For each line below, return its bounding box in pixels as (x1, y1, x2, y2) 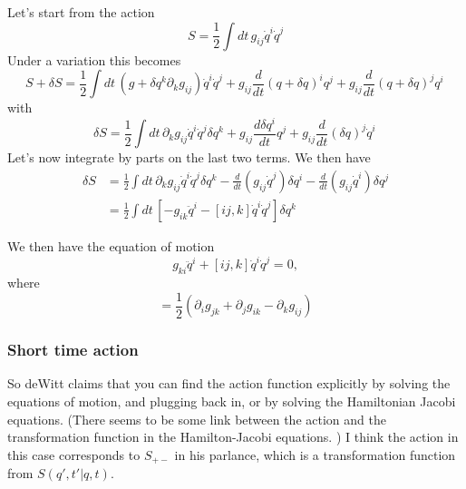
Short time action (7, 338, 139, 361)
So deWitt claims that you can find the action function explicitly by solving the (7, 374, 451, 393)
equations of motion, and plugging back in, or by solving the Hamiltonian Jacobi (7, 391, 456, 410)
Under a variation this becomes (7, 50, 181, 69)
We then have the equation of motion (7, 236, 215, 255)
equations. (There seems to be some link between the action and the (7, 409, 386, 428)
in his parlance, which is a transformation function (174, 445, 456, 464)
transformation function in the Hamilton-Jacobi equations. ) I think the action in (7, 427, 459, 446)
